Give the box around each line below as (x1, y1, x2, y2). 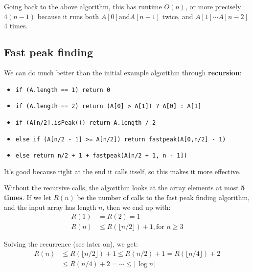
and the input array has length (4, 202, 96, 212)
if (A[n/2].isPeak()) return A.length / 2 (15, 119, 156, 126)
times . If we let (4, 192, 51, 203)
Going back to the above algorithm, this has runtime (4, 1, 162, 11)
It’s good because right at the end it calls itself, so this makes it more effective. (4, 166, 241, 176)
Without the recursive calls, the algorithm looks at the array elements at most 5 (4, 182, 245, 193)
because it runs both (37, 11, 99, 21)
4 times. (4, 21, 28, 31)
